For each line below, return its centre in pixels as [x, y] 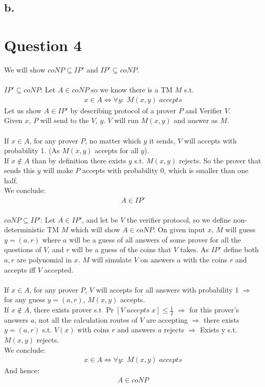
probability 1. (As [32, 150]
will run [126, 120]
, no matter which [113, 140]
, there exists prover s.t [65, 310]
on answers [158, 260]
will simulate [112, 260]
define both [241, 249]
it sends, [162, 140]
